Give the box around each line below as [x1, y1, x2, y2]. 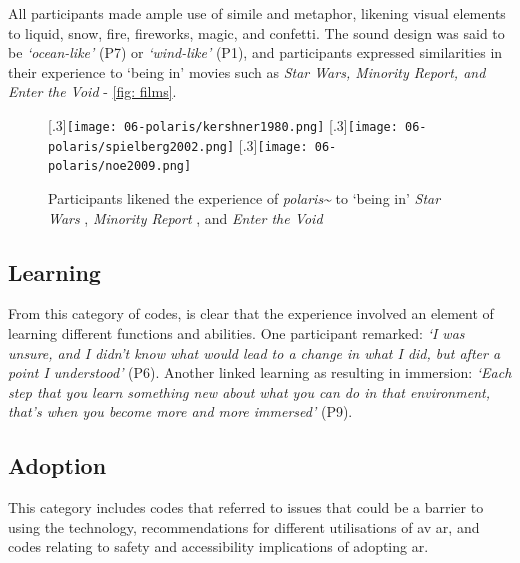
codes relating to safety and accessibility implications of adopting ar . [8, 536, 429, 557]
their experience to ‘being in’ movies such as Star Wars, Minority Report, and [8, 61, 486, 82]
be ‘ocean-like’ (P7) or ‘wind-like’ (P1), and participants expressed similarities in [8, 42, 503, 63]
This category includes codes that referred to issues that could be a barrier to [8, 497, 484, 518]
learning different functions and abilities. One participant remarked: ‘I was [8, 322, 465, 343]
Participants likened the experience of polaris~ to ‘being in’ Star [48, 187, 441, 208]
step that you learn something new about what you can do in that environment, [8, 381, 490, 402]
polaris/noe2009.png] [48, 159, 192, 174]
